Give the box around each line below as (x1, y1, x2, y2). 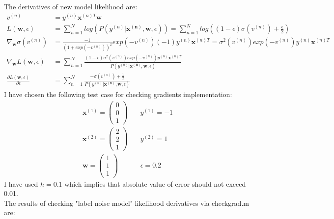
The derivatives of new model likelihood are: (4, 1, 138, 11)
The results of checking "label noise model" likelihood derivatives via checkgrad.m (4, 197, 249, 208)
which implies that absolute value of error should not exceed (64, 178, 246, 189)
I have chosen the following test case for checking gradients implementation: (4, 89, 232, 99)
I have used (4, 178, 38, 189)
